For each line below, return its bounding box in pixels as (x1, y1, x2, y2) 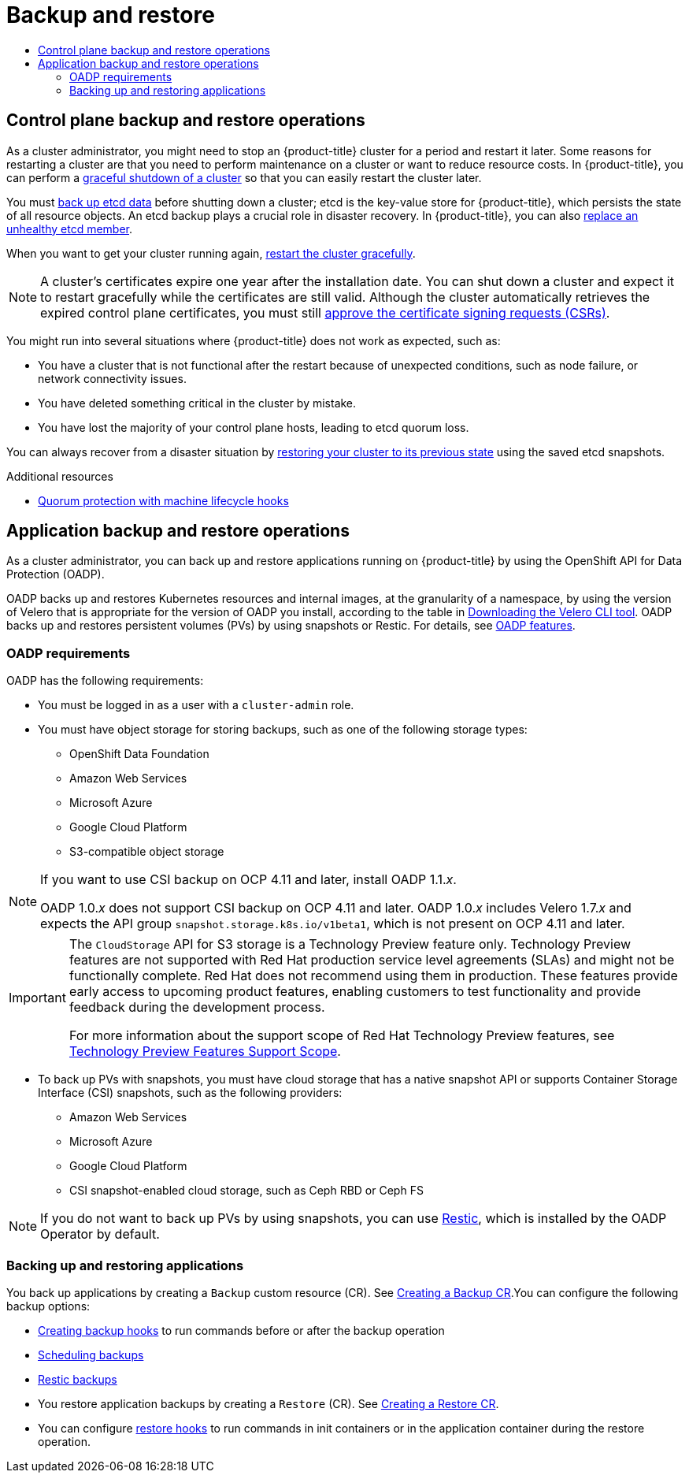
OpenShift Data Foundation (69, 747, 209, 761)
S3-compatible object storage (69, 845, 224, 859)
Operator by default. (40, 1226, 160, 1243)
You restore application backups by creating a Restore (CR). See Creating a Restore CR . (38, 1396, 499, 1410)
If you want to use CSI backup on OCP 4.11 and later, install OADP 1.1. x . (40, 871, 457, 888)
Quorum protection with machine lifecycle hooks (38, 493, 289, 507)
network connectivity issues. (38, 371, 187, 385)
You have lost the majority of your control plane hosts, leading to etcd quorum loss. (38, 420, 469, 434)
